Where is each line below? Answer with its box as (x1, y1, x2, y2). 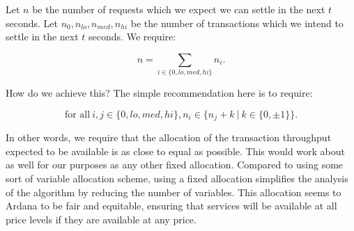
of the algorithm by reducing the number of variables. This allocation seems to (6, 184, 341, 199)
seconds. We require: (88, 29, 176, 44)
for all (64, 109, 91, 120)
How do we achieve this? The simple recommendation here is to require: (6, 86, 313, 100)
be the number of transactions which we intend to (130, 15, 344, 30)
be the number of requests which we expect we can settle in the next (32, 2, 325, 16)
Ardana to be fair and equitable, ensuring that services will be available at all (6, 198, 337, 213)
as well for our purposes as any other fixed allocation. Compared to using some (6, 157, 344, 172)
